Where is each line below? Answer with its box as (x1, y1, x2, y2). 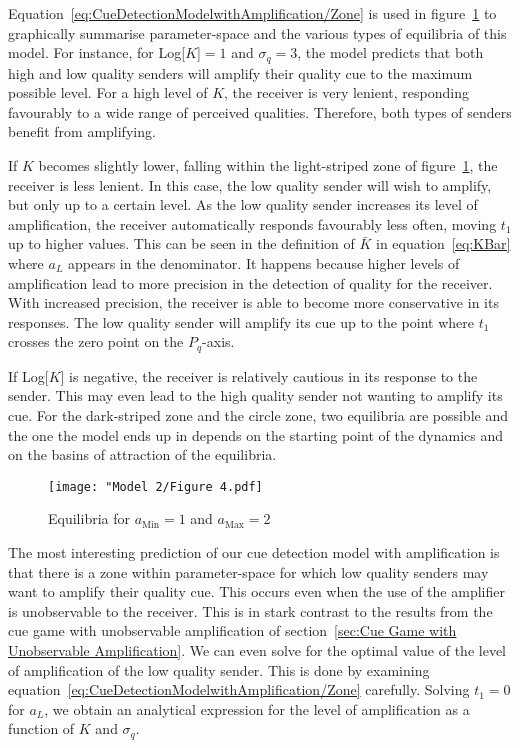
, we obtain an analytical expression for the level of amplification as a (44, 698, 470, 719)
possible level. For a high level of (8, 82, 208, 103)
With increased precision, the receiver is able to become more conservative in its (8, 292, 499, 313)
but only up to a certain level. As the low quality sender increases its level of (8, 194, 478, 215)
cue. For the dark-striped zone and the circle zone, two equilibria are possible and (8, 405, 508, 425)
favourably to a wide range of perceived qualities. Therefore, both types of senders (8, 101, 512, 122)
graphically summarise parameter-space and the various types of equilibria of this (8, 22, 507, 43)
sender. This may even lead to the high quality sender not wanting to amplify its (8, 385, 503, 406)
